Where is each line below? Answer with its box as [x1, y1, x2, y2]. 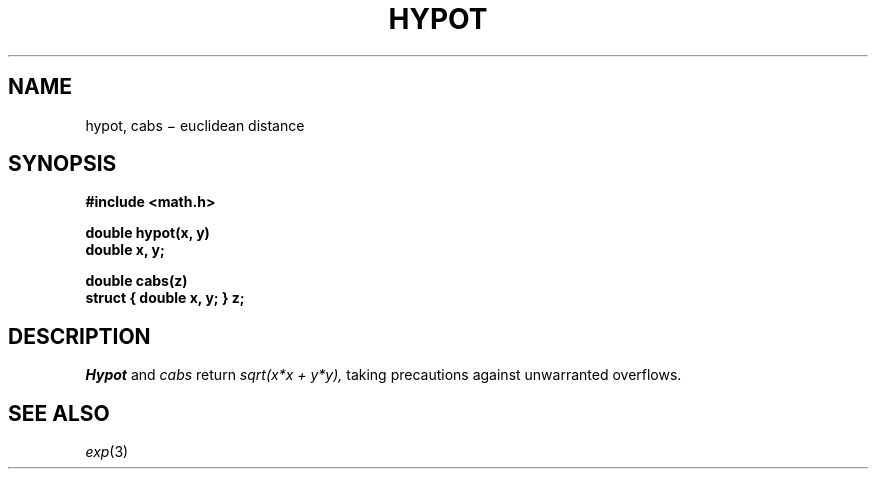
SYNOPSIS [8, 151, 117, 177]
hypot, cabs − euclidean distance [85, 116, 305, 134]
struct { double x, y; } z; [85, 289, 245, 307]
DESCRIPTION [8, 323, 151, 349]
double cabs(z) [85, 272, 188, 290]
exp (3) [85, 443, 129, 461]
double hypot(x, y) [85, 224, 210, 242]
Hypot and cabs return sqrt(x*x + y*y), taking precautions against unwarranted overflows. [85, 366, 682, 384]
